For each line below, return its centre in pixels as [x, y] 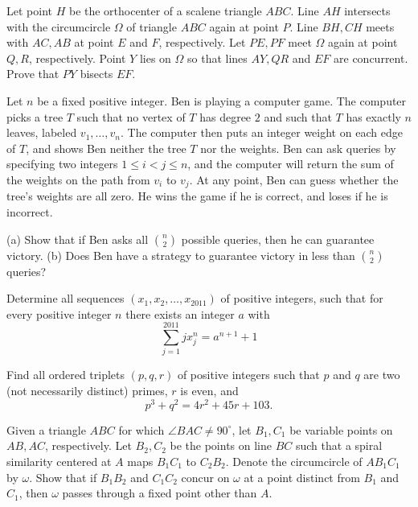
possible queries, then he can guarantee [278, 239]
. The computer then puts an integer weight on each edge [261, 132]
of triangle [152, 26]
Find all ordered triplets [66, 375]
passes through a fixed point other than [160, 493]
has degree [225, 116]
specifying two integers [62, 164]
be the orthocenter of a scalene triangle [165, 10]
